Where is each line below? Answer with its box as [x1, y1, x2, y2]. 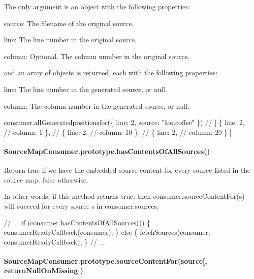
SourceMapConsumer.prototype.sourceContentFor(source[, [4, 255, 207, 266]
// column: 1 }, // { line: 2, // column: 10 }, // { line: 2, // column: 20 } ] [4, 126, 232, 137]
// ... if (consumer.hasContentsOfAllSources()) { [4, 217, 151, 227]
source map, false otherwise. [4, 174, 89, 185]
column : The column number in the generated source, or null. [4, 100, 190, 111]
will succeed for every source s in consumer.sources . [4, 200, 159, 211]
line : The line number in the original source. [4, 34, 137, 45]
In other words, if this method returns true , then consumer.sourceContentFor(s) [4, 191, 245, 201]
